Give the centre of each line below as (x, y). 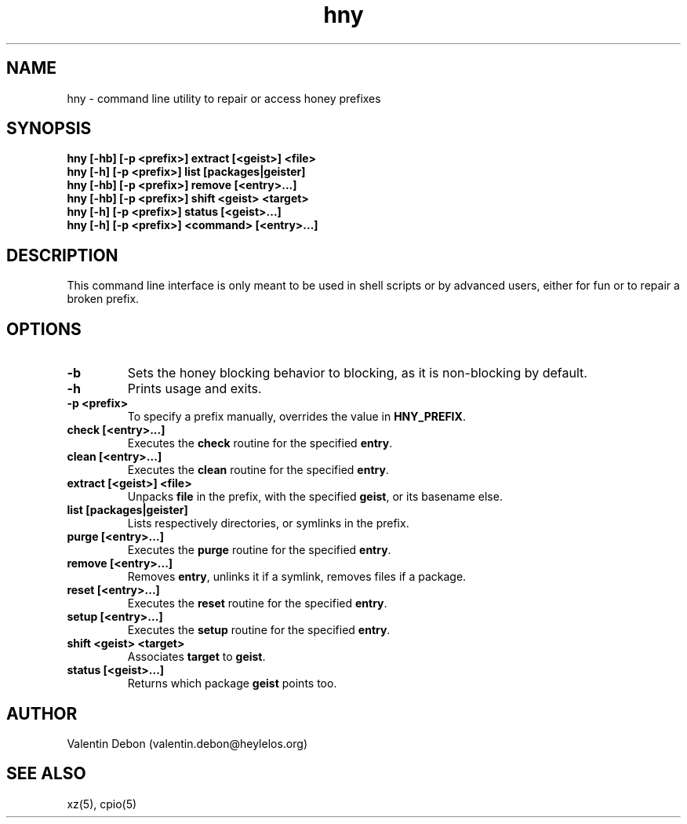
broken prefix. (103, 299)
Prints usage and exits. (194, 389)
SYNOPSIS (49, 129)
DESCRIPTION (62, 255)
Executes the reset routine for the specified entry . (257, 603)
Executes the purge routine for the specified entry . (259, 550)
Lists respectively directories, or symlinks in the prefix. (268, 523)
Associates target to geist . (196, 657)
